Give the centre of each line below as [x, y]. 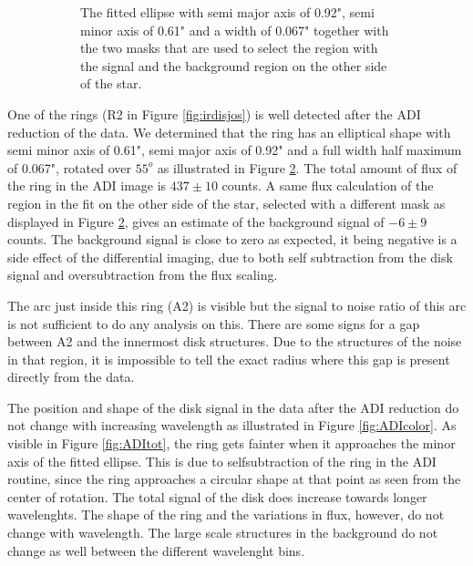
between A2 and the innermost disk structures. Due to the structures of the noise [235, 341]
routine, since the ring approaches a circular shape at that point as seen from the [234, 479]
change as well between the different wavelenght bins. [156, 550]
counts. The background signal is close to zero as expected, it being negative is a [232, 239]
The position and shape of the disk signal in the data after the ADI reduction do [233, 407]
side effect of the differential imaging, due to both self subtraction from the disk [230, 257]
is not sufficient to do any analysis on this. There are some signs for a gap [214, 323]
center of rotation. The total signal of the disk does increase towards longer [217, 496]
